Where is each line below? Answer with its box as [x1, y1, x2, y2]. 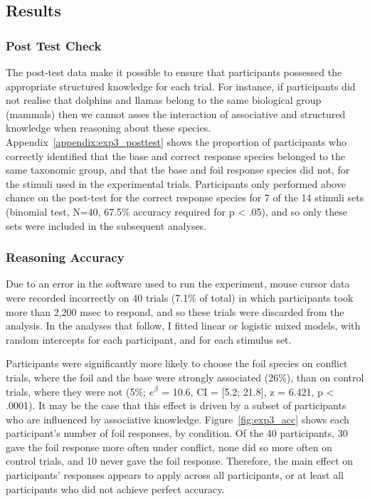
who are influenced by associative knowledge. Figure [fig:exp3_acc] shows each [6, 411, 349, 426]
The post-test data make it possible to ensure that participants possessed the [6, 65, 342, 79]
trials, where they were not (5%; [6, 384, 146, 399]
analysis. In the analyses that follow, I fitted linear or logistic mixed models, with [6, 318, 361, 333]
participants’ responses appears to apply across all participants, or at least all [6, 468, 344, 482]
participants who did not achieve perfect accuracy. [6, 481, 225, 496]
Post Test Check [6, 36, 102, 54]
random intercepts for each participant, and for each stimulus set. [6, 332, 292, 347]
